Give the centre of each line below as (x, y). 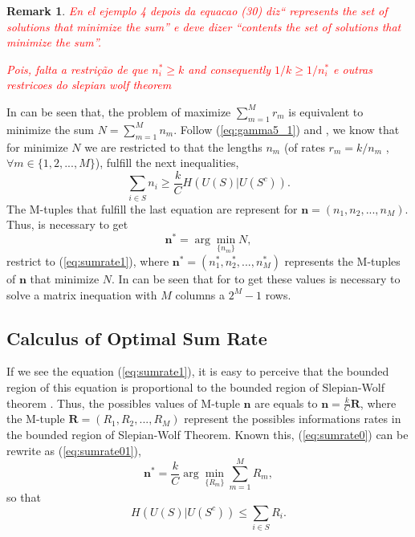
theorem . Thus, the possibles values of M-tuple (123, 403)
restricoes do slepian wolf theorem (89, 85)
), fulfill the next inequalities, (167, 163)
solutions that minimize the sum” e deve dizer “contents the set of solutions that (204, 26)
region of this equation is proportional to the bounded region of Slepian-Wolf (195, 387)
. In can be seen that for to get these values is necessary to (256, 279)
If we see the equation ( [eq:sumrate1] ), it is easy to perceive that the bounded (198, 371)
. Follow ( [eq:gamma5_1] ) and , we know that (287, 129)
